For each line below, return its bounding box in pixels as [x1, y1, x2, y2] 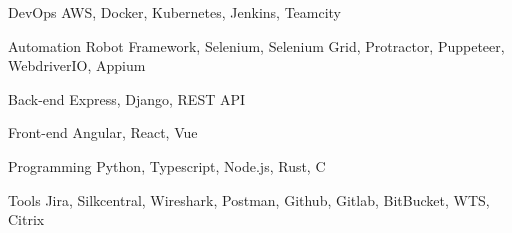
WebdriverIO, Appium [8, 55, 146, 76]
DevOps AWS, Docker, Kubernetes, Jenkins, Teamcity [8, 2, 342, 22]
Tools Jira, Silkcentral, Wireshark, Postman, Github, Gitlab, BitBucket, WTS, [8, 189, 490, 210]
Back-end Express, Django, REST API [8, 88, 246, 109]
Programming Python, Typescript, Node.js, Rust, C [8, 155, 326, 176]
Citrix [8, 209, 45, 230]
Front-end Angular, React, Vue [8, 122, 198, 143]
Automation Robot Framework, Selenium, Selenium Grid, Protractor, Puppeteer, [8, 35, 505, 56]
